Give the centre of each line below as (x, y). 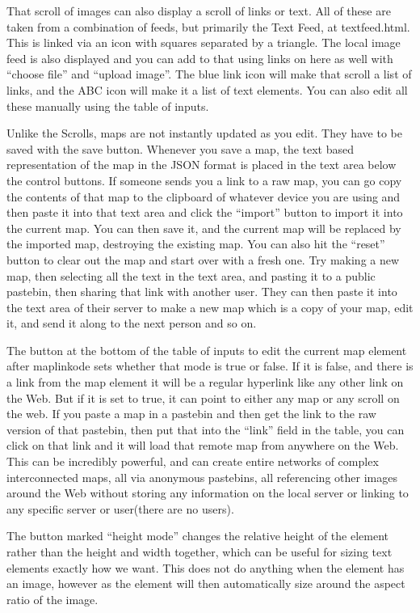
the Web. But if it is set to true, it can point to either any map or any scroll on (203, 397)
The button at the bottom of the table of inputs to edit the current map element (207, 350)
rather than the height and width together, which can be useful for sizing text (199, 552)
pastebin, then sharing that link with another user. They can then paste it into (202, 292)
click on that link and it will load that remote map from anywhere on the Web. (203, 445)
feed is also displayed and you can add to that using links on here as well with (200, 58)
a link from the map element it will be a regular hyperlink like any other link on (205, 382)
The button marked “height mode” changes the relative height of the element (198, 536)
